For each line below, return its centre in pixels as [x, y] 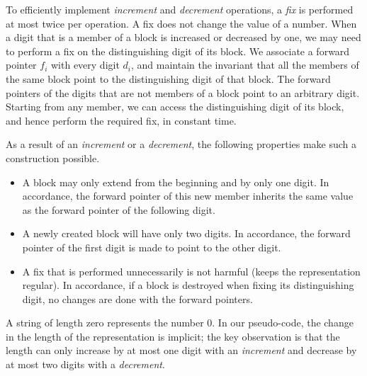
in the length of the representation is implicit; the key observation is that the [173, 336]
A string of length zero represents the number [105, 323]
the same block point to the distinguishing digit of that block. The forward [168, 78]
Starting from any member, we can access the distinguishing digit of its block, [175, 107]
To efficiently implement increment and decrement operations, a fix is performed [180, 9]
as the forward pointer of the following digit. [119, 209]
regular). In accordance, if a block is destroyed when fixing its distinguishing [188, 285]
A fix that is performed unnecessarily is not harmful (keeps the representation [191, 271]
